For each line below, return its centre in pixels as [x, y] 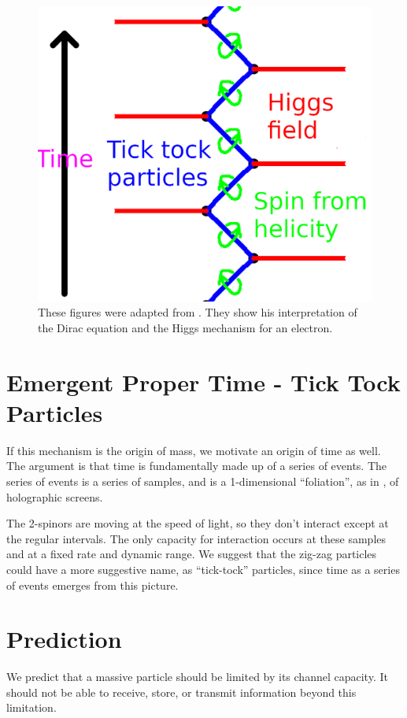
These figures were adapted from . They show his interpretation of [198, 312]
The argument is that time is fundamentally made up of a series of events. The [197, 466]
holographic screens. [55, 496]
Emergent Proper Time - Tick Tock [203, 381]
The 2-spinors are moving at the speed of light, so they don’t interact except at [198, 523]
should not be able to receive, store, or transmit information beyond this [181, 692]
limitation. [31, 707]
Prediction [64, 639]
